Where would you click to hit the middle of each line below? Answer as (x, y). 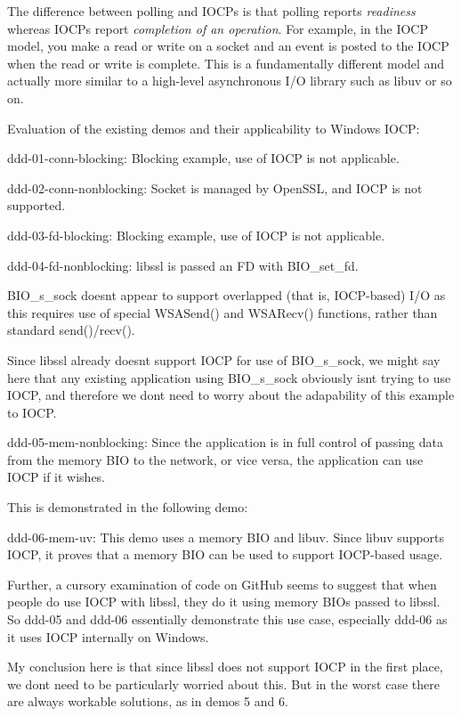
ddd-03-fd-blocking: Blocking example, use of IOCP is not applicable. (196, 235)
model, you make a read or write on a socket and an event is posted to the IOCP (228, 46)
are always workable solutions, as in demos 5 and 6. (148, 701)
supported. (36, 205)
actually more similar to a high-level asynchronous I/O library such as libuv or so (230, 81)
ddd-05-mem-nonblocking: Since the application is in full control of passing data (225, 442)
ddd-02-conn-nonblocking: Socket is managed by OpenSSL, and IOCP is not (215, 187)
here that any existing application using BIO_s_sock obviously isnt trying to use (229, 377)
